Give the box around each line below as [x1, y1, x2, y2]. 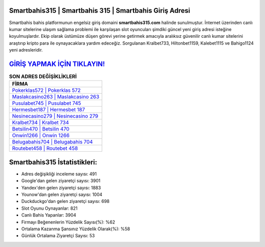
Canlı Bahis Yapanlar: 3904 [21, 212, 77, 218]
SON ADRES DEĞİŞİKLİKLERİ [9, 73, 77, 80]
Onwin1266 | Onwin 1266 [12, 132, 70, 139]
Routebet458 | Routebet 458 [12, 145, 78, 152]
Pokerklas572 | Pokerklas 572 [12, 87, 81, 94]
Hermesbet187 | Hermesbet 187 [12, 106, 85, 113]
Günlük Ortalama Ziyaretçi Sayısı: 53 [21, 233, 95, 239]
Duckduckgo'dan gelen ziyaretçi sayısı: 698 [21, 198, 110, 204]
